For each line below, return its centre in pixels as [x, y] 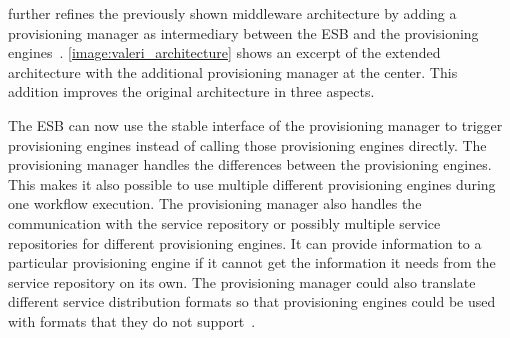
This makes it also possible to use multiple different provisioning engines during [252, 183]
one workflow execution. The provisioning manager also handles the [215, 203]
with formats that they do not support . [132, 320]
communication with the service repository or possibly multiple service [224, 222]
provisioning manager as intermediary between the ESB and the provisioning [243, 32]
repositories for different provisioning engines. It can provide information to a [245, 242]
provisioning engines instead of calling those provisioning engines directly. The [247, 144]
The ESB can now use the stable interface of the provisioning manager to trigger [255, 124]
